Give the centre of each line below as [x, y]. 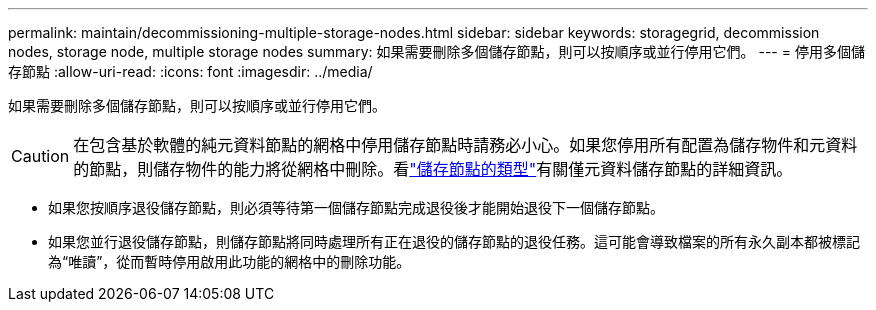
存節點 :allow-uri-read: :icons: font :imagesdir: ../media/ [190, 71]
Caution [40, 156]
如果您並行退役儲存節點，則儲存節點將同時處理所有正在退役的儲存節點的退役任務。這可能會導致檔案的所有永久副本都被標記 [454, 241]
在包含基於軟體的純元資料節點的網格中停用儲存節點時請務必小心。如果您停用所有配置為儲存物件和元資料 [465, 145]
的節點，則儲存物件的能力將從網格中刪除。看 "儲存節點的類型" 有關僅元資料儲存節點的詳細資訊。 [433, 169]
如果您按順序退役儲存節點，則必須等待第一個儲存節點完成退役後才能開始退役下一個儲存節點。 [356, 207]
